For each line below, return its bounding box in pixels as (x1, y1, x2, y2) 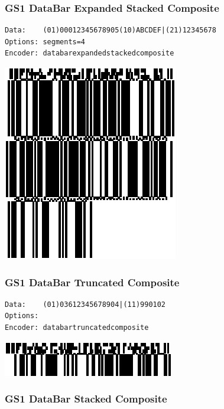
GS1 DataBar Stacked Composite (5, 391, 167, 406)
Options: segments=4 (5, 37, 86, 46)
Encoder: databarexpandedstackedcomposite (5, 49, 174, 58)
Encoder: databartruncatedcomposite (5, 323, 149, 332)
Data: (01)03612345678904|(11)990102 (5, 300, 166, 309)
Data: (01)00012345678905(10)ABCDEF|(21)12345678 (5, 26, 216, 35)
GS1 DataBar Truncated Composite (5, 274, 180, 289)
